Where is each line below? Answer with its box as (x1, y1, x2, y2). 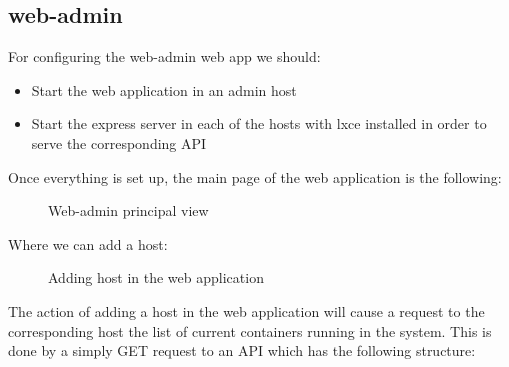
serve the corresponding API (31, 132, 207, 153)
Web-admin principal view (48, 200, 209, 221)
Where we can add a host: (8, 233, 168, 254)
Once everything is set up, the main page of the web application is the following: (8, 166, 502, 187)
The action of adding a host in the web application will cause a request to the (8, 300, 485, 321)
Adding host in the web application (48, 267, 264, 288)
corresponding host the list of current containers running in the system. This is (8, 320, 492, 341)
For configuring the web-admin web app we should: (8, 46, 321, 67)
